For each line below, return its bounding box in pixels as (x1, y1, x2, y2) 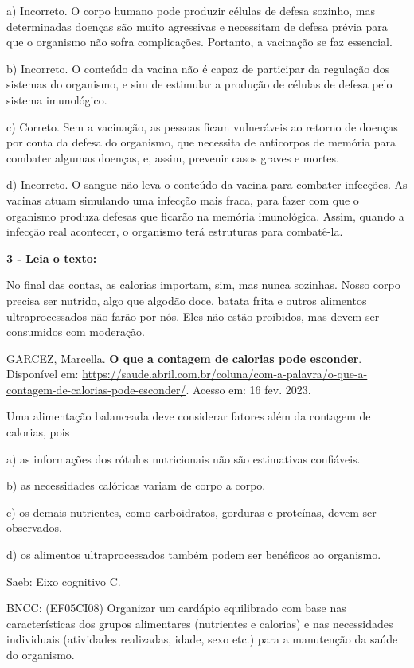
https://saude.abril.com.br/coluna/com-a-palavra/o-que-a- (82, 365, 368, 382)
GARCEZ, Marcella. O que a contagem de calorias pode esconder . (6, 350, 362, 366)
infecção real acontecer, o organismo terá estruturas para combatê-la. (6, 223, 343, 240)
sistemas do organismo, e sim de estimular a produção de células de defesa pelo (6, 76, 393, 92)
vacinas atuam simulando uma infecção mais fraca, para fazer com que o (6, 191, 359, 208)
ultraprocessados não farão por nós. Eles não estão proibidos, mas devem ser (6, 307, 380, 324)
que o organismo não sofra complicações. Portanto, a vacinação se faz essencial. (6, 33, 393, 50)
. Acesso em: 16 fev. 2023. (186, 381, 311, 397)
